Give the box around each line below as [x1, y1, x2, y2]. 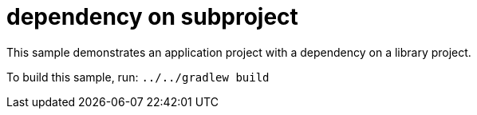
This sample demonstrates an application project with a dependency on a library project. [6, 45, 471, 59]
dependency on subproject [6, 3, 298, 30]
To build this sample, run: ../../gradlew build [6, 69, 270, 84]
